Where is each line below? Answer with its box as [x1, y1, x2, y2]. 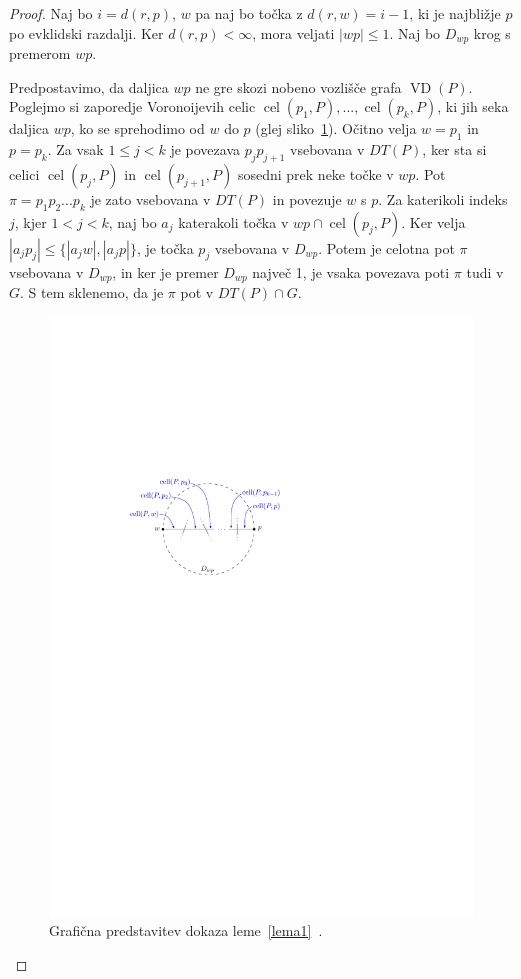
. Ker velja [401, 211, 466, 232]
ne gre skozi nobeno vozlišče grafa [195, 76, 402, 97]
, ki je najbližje [409, 3, 501, 23]
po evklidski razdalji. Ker [9, 22, 164, 43]
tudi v [466, 261, 504, 282]
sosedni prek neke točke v [237, 163, 394, 184]
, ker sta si [422, 139, 487, 160]
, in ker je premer [112, 261, 219, 282]
